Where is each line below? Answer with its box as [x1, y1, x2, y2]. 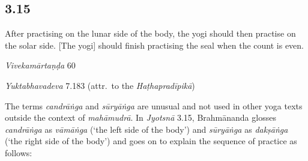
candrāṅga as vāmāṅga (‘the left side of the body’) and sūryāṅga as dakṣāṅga [5, 123, 288, 135]
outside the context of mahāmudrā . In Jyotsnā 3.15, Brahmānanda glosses [5, 111, 276, 124]
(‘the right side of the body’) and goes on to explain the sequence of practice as [5, 135, 297, 147]
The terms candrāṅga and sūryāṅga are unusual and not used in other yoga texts [5, 99, 303, 112]
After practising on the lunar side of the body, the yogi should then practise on [5, 27, 296, 40]
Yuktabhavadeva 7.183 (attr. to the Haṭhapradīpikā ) [5, 79, 195, 91]
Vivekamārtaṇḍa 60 [5, 59, 76, 71]
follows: [5, 146, 32, 159]
